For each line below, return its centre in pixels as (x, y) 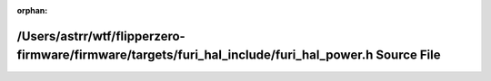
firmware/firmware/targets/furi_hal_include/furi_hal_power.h (195, 55)
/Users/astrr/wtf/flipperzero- (101, 36)
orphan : (32, 10)
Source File (408, 55)
